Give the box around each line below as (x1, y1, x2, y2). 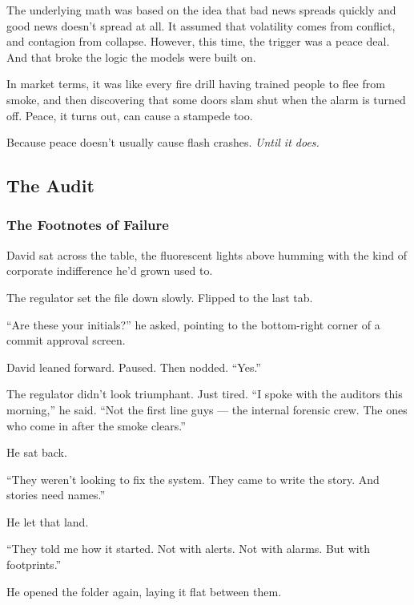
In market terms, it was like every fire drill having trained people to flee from (6, 75, 385, 92)
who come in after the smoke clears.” (6, 417, 186, 434)
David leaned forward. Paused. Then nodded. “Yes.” (6, 358, 261, 375)
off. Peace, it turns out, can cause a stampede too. (6, 107, 253, 123)
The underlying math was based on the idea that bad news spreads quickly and (6, 2, 396, 18)
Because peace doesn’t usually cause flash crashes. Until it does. (6, 134, 320, 151)
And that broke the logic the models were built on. (6, 48, 256, 65)
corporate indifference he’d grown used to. (6, 262, 213, 279)
